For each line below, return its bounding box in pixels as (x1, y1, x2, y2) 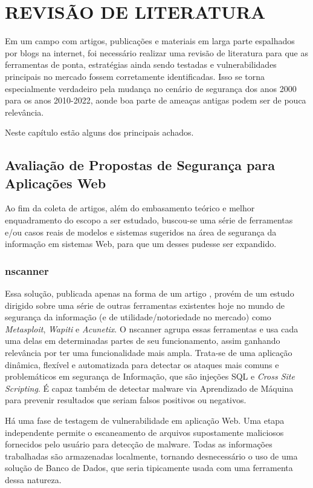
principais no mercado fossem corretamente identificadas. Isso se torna (5, 70, 265, 82)
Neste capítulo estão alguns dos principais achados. (5, 126, 194, 139)
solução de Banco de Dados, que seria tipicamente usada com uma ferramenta (5, 461, 293, 474)
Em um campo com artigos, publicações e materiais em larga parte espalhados (5, 35, 295, 47)
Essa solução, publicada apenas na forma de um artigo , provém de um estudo (5, 287, 294, 300)
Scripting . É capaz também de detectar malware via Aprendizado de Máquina (5, 381, 294, 394)
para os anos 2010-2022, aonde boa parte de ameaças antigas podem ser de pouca (5, 94, 306, 107)
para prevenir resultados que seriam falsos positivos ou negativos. (5, 394, 247, 406)
